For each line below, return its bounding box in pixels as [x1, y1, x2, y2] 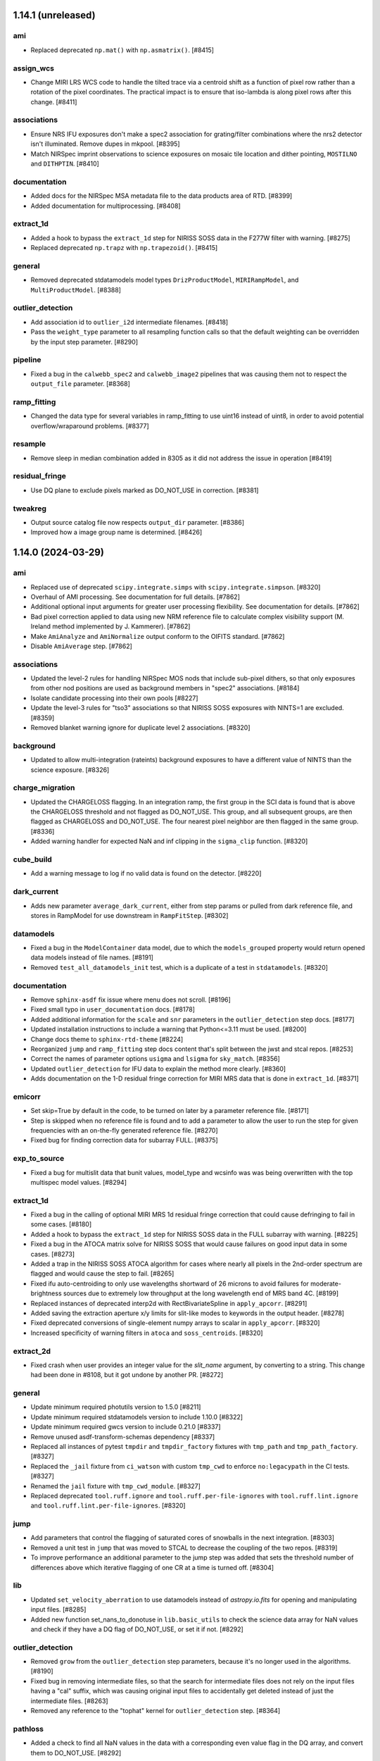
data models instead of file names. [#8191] [30, 953, 154, 962]
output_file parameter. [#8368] [30, 380, 130, 388]
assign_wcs [13, 63, 55, 73]
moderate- [310, 1279, 341, 1288]
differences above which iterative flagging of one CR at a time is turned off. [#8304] [30, 1563, 274, 1572]
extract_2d [13, 1346, 51, 1356]
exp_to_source [13, 1154, 65, 1164]
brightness [30, 1289, 63, 1298]
